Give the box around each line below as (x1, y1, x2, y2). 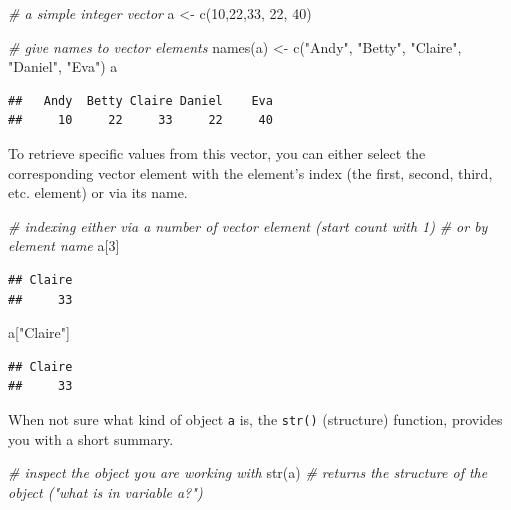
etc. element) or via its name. (8, 182, 188, 203)
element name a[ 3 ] (8, 235, 120, 256)
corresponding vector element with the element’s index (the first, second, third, (8, 162, 493, 183)
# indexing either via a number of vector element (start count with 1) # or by (8, 215, 488, 236)
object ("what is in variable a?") (8, 481, 203, 502)
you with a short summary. (8, 428, 174, 449)
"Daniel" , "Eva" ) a (8, 56, 118, 77)
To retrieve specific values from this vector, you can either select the (8, 142, 426, 163)
